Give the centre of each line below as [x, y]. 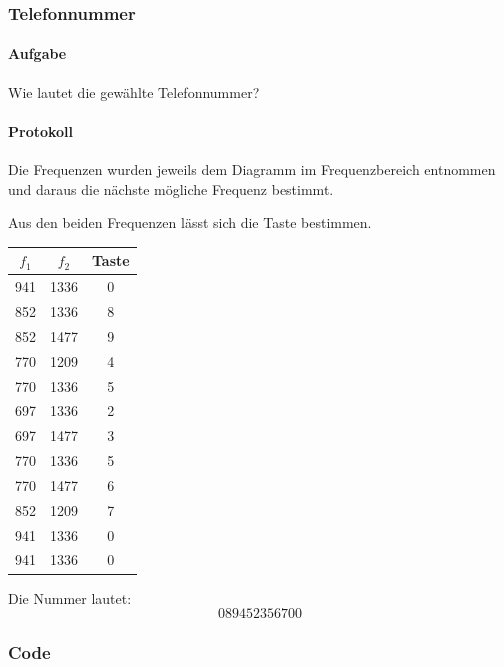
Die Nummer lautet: [70, 597]
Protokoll [41, 130]
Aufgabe [37, 53]
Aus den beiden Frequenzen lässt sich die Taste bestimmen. [190, 222]
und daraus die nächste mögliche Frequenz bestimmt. [171, 188]
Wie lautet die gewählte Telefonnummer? [134, 91]
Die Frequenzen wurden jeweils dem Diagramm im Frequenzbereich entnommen [252, 169]
